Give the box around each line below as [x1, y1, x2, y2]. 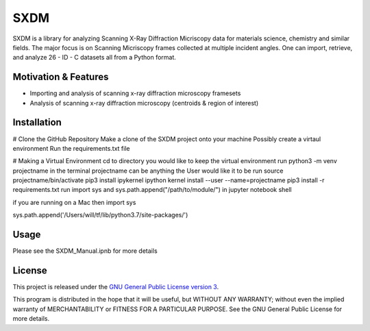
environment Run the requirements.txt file [12, 144, 130, 152]
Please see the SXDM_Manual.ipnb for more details [12, 247, 158, 255]
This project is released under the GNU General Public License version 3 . [12, 283, 219, 291]
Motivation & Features [12, 71, 109, 83]
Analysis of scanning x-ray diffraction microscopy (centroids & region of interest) [29, 99, 259, 107]
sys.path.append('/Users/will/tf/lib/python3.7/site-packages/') [12, 211, 188, 219]
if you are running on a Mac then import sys [12, 198, 136, 206]
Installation [12, 117, 62, 128]
